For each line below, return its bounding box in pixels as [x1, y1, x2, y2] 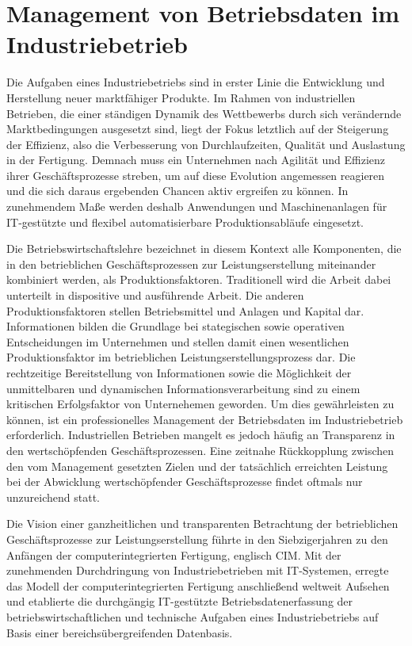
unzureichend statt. [6, 488, 100, 505]
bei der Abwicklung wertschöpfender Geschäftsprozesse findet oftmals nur [6, 473, 363, 490]
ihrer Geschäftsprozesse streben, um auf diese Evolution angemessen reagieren [6, 166, 385, 183]
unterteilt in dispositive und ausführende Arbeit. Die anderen [6, 287, 304, 304]
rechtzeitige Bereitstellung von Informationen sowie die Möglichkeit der [6, 365, 352, 380]
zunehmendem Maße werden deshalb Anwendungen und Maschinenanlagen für [6, 198, 387, 215]
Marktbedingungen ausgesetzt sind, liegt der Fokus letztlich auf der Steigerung [6, 120, 389, 137]
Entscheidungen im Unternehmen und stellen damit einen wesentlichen [6, 333, 349, 350]
